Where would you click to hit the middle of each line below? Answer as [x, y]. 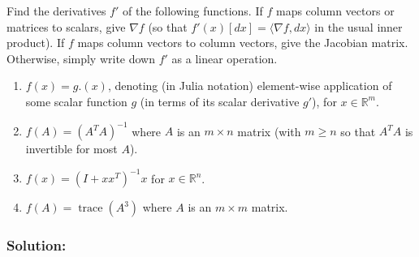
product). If [36, 43]
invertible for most [71, 149]
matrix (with [269, 131]
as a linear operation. [225, 58]
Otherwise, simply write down [81, 58]
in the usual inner [359, 26]
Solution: [37, 245]
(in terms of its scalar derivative [220, 101]
